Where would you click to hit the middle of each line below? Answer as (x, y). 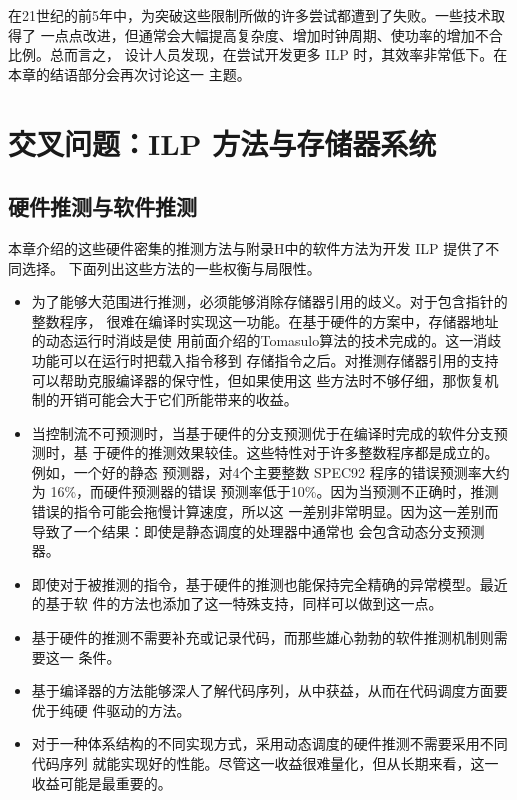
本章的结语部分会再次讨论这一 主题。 (129, 73)
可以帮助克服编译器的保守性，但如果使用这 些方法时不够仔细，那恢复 (258, 379)
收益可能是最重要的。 (101, 782)
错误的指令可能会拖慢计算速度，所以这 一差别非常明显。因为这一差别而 (265, 511)
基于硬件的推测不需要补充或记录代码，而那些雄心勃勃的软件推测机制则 (262, 637)
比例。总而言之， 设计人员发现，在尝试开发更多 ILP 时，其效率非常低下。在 (258, 54)
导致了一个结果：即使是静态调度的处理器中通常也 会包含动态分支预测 (258, 530)
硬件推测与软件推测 (102, 206)
